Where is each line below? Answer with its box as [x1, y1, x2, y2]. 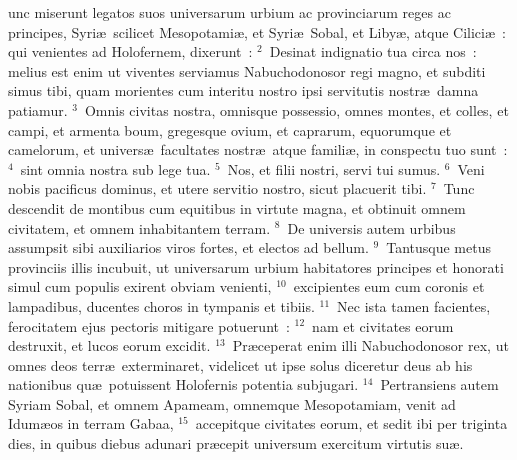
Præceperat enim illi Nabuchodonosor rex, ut [232, 335, 509, 356]
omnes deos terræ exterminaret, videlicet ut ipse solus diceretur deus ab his [8, 354, 473, 375]
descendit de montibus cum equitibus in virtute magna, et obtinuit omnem [8, 197, 466, 218]
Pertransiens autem [380, 374, 499, 395]
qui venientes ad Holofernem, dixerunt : [8, 41, 253, 62]
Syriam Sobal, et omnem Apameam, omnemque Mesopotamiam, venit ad [8, 393, 456, 414]
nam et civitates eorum [312, 315, 454, 336]
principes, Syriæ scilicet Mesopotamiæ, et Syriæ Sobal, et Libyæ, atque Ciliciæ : [8, 21, 506, 42]
